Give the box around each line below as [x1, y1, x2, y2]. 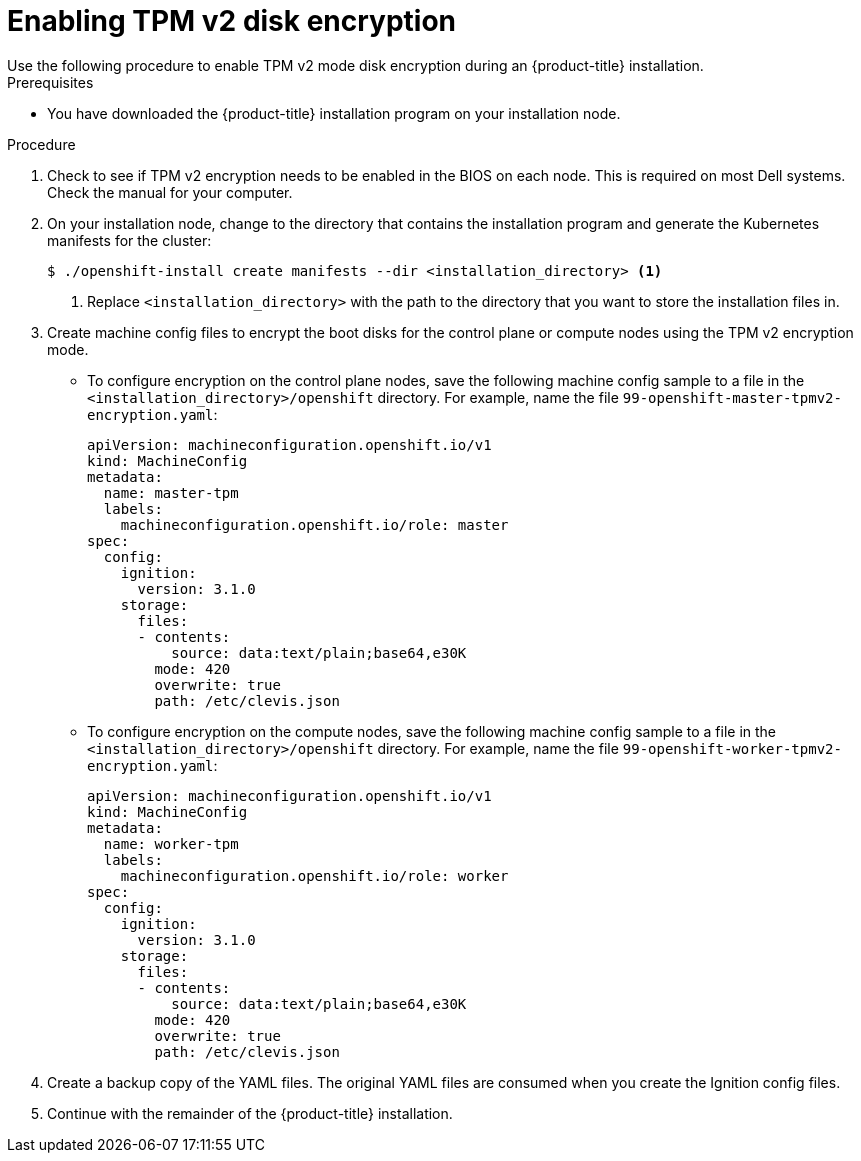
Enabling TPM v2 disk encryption [7, 4, 457, 38]
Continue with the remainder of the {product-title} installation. [47, 1104, 453, 1122]
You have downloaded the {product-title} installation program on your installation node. [47, 104, 621, 122]
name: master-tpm [103, 484, 239, 501]
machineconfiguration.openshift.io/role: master [120, 516, 509, 533]
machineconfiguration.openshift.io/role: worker [120, 867, 509, 884]
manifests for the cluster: [47, 231, 212, 249]
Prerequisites [7, 73, 94, 91]
